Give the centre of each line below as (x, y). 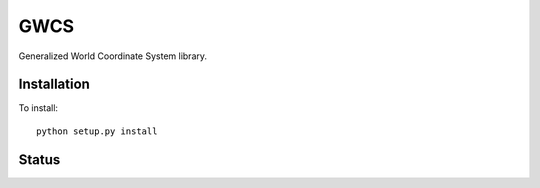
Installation (54, 84)
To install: (38, 108)
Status (39, 159)
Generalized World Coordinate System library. (113, 56)
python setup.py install (97, 131)
